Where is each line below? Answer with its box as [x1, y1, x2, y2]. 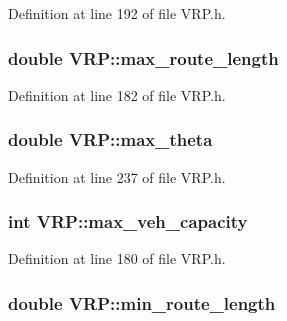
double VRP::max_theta [8, 127, 213, 152]
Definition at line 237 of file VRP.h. [8, 166, 226, 187]
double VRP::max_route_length [8, 45, 279, 70]
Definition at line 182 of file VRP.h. [8, 84, 226, 105]
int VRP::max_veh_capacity [8, 209, 248, 234]
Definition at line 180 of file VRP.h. [8, 248, 226, 269]
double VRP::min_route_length [8, 290, 276, 315]
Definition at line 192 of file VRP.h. [8, 3, 226, 23]
